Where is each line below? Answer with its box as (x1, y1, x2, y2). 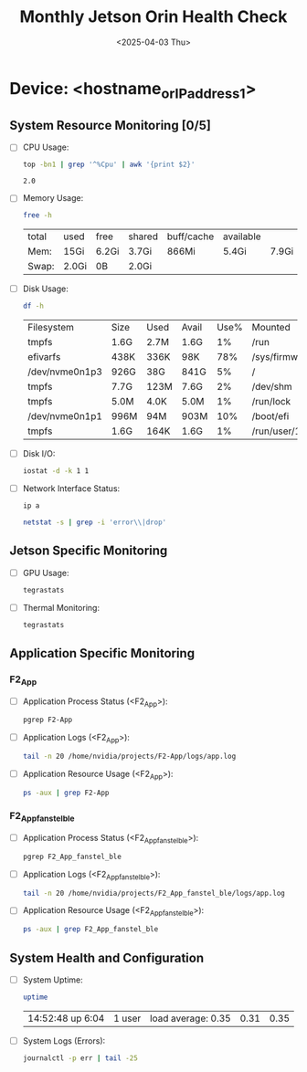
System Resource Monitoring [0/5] (9, 117, 212, 133)
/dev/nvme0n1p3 (26, 365, 103, 378)
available (222, 230, 262, 243)
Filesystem (26, 321, 75, 334)
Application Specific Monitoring (9, 646, 195, 661)
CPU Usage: (22, 142, 69, 152)
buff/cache (166, 230, 215, 243)
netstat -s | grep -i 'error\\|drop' (22, 518, 167, 527)
